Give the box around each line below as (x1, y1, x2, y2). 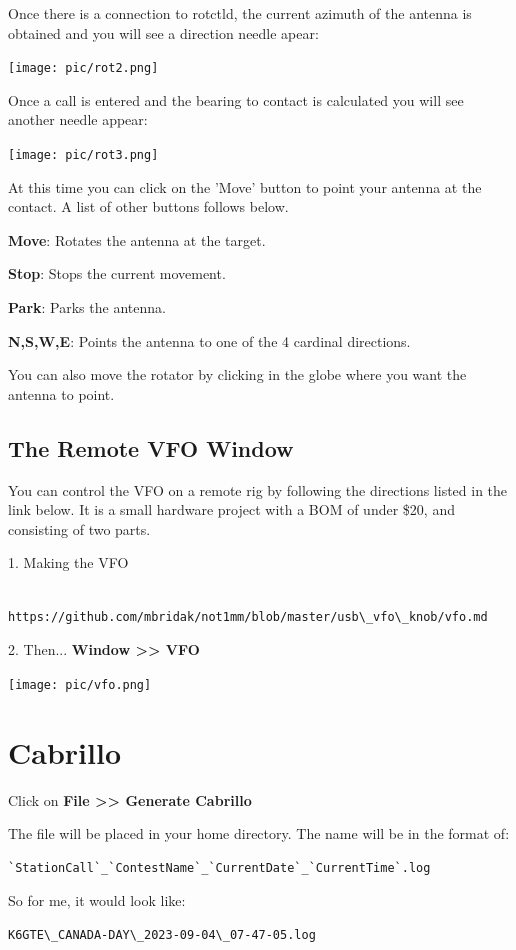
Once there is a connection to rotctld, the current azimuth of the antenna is (8, 3, 472, 23)
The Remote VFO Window (8, 432, 294, 463)
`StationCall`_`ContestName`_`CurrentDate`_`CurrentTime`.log (8, 860, 431, 875)
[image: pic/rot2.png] (8, 61, 159, 76)
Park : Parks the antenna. (8, 297, 166, 318)
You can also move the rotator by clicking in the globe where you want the (8, 364, 467, 385)
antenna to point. (8, 383, 115, 404)
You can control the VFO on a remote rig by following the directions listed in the (8, 479, 508, 500)
